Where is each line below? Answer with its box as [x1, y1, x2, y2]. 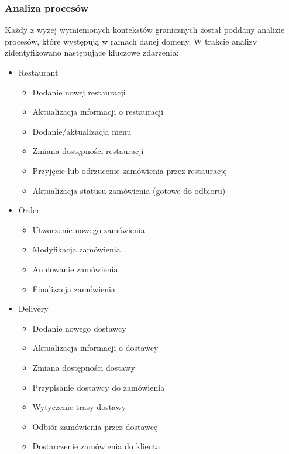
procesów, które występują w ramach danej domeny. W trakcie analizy [5, 35, 257, 47]
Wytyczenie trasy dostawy [32, 401, 126, 413]
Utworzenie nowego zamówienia [32, 223, 145, 235]
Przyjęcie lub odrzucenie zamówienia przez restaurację [32, 164, 227, 176]
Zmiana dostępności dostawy [32, 361, 135, 373]
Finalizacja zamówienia [32, 282, 115, 295]
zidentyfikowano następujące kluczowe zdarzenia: [5, 46, 179, 59]
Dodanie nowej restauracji [32, 86, 126, 98]
